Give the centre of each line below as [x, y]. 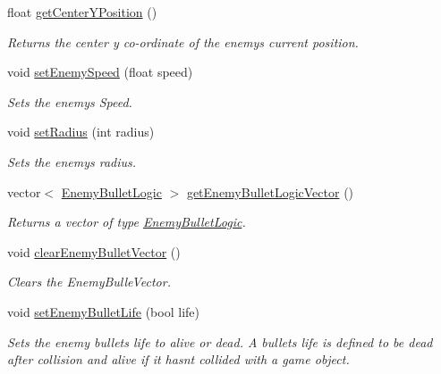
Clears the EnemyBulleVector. [89, 282]
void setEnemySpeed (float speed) [100, 72]
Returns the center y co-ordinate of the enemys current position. [183, 42]
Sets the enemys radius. [72, 161]
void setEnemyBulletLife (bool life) [103, 311]
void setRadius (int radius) [81, 132]
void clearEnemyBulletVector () [94, 251]
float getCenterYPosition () [82, 12]
